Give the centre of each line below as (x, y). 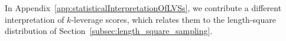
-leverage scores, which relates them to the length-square (173, 19)
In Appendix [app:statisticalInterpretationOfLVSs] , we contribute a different (143, 8)
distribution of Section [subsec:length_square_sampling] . (109, 31)
